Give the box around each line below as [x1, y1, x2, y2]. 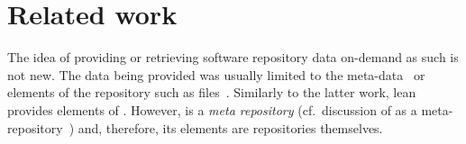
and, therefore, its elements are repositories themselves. [78, 118, 383, 137]
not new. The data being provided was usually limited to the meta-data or [7, 65, 425, 84]
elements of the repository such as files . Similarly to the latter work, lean [7, 83, 416, 102]
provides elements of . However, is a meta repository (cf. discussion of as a [7, 100, 417, 119]
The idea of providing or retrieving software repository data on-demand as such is [7, 48, 459, 67]
